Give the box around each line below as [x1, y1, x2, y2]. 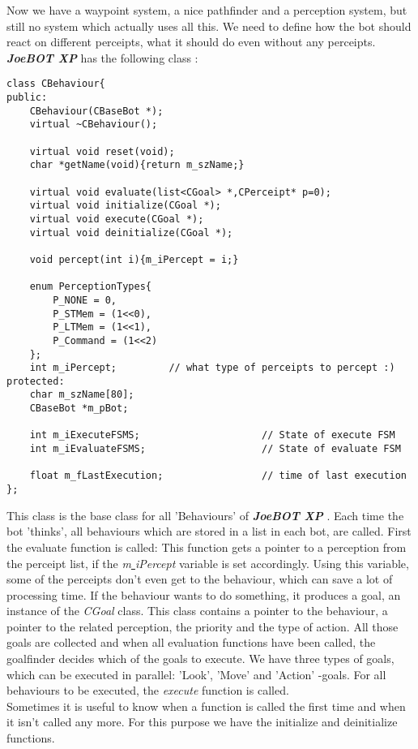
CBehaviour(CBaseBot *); [29, 105, 164, 117]
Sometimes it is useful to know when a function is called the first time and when [6, 697, 406, 714]
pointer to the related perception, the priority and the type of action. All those [6, 618, 399, 635]
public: [6, 92, 48, 104]
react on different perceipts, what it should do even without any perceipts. [6, 33, 376, 50]
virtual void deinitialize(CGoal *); [29, 226, 233, 239]
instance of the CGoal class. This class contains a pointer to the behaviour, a [6, 602, 388, 619]
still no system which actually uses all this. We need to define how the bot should [6, 17, 412, 34]
